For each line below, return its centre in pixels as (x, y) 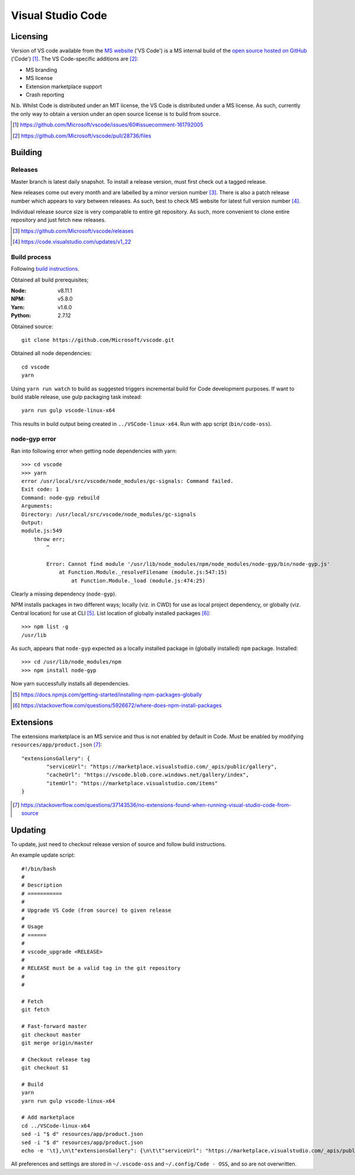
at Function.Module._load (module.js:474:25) (138, 580)
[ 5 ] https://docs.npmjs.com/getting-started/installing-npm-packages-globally (107, 694)
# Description (42, 885)
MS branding (41, 70)
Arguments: (37, 506)
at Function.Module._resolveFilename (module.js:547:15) (143, 572)
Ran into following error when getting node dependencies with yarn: (94, 451)
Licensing (30, 36)
